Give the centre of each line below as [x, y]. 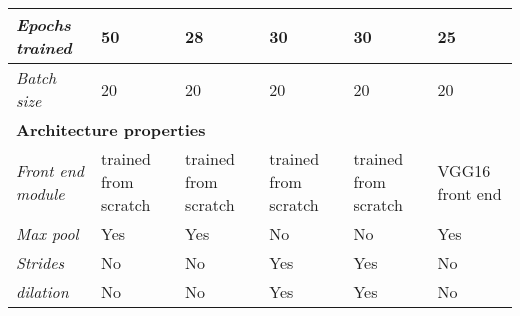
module [40, 193]
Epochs [43, 24]
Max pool [47, 233]
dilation [42, 291]
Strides [40, 262]
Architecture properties [111, 129]
